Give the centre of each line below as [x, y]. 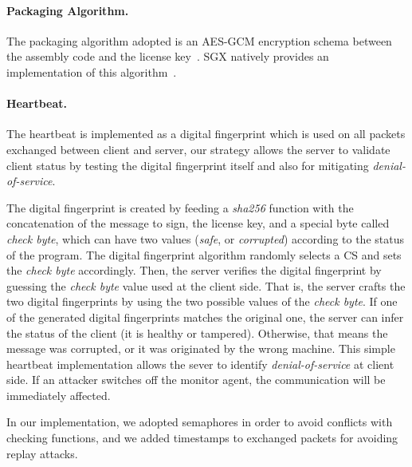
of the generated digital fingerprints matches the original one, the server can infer [205, 317]
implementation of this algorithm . [92, 71]
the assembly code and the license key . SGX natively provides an [168, 56]
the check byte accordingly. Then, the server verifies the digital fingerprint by [194, 270]
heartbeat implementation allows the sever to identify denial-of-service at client [200, 364]
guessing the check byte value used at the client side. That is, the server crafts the [206, 285]
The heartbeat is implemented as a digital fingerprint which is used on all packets [206, 134]
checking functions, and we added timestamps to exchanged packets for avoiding [202, 438]
